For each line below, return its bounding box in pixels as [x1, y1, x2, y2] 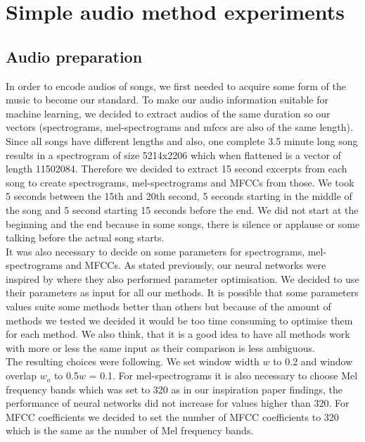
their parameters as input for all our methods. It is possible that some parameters [6, 285, 359, 300]
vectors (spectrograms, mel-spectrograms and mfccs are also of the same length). [6, 120, 353, 134]
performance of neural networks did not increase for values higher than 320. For [6, 396, 350, 410]
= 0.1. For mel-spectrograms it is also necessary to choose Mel [89, 368, 358, 383]
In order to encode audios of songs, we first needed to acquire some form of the [6, 78, 346, 93]
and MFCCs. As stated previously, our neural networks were [65, 258, 326, 272]
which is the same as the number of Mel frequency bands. [6, 423, 254, 438]
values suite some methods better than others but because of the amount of [6, 299, 331, 314]
